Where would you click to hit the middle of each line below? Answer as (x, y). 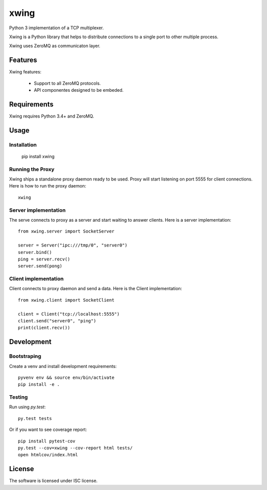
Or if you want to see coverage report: (48, 429)
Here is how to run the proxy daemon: (48, 186)
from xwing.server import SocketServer (66, 231)
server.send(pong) (40, 266)
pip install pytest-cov (47, 441)
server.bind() (35, 252)
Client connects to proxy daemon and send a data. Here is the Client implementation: (96, 289)
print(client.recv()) (44, 328)
